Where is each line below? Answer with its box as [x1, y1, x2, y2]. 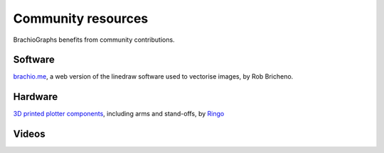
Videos [13, 128, 46, 140]
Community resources [13, 11, 149, 26]
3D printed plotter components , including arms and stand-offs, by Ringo [13, 110, 225, 118]
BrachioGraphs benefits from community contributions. [13, 35, 175, 44]
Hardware [13, 91, 58, 103]
